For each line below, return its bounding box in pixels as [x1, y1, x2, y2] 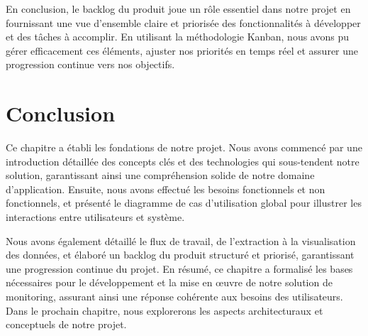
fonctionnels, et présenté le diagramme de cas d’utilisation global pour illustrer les [6, 195, 362, 210]
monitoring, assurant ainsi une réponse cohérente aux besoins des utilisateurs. [6, 289, 343, 304]
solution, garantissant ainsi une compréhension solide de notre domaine [6, 168, 315, 183]
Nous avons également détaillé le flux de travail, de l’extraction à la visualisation [6, 233, 356, 248]
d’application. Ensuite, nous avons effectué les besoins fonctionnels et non [6, 181, 325, 196]
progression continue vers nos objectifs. [6, 57, 175, 72]
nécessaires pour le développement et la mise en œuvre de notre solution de [6, 275, 333, 290]
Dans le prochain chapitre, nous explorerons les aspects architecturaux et [6, 303, 323, 318]
